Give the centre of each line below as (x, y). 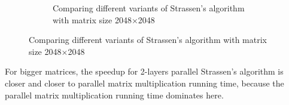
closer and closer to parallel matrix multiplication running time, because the (144, 83)
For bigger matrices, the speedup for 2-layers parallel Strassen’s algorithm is (144, 71)
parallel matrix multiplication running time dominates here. (114, 95)
